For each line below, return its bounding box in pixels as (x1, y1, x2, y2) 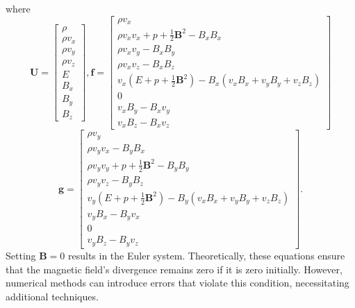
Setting (6, 248, 36, 262)
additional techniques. (6, 289, 99, 303)
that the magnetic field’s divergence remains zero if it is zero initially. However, (6, 262, 342, 276)
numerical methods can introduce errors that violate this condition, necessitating (6, 275, 349, 290)
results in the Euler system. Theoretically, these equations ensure (68, 248, 345, 262)
